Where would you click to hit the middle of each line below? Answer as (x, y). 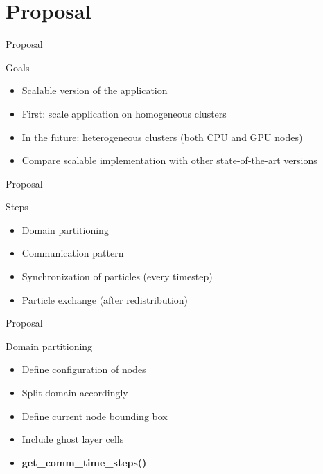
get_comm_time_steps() (84, 462)
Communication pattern (73, 253)
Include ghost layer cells (73, 439)
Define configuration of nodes (84, 369)
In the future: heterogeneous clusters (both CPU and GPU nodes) (162, 137)
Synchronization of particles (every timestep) (117, 276)
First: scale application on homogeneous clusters (124, 113)
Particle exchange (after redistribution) (105, 299)
